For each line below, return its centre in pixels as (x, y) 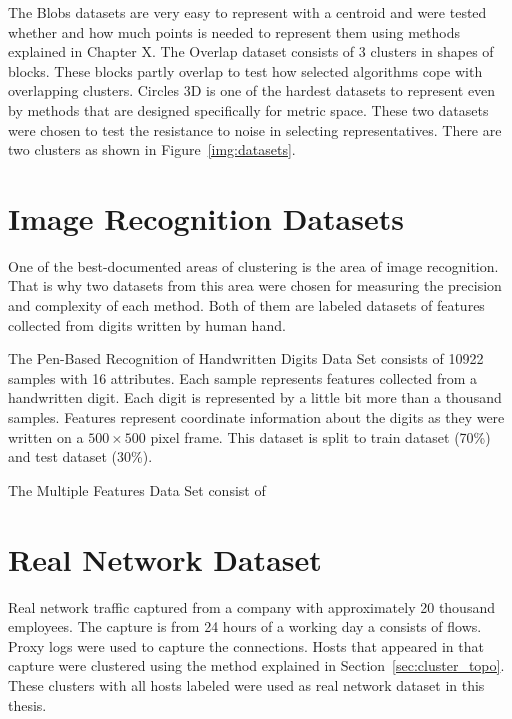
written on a (46, 436)
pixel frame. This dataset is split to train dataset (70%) (320, 436)
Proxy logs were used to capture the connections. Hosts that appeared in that (246, 645)
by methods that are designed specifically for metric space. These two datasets (248, 109)
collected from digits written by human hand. (147, 324)
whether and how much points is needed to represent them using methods (234, 31)
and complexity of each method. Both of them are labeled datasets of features (246, 305)
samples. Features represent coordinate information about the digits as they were (256, 417)
